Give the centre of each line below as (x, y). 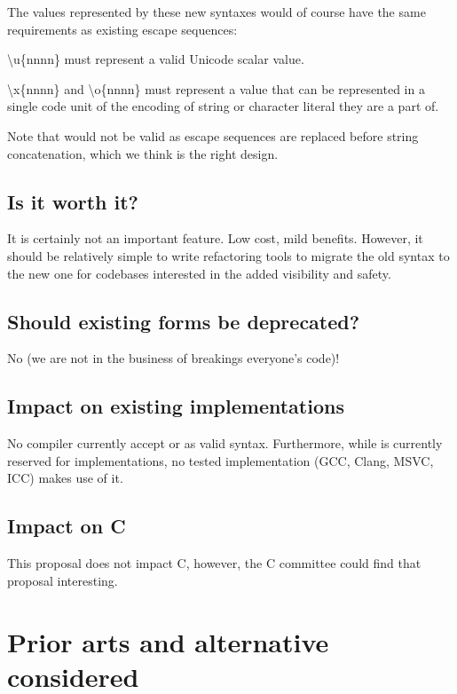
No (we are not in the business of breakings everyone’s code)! (173, 358)
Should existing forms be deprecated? (184, 321)
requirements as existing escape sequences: (122, 29)
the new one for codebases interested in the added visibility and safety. (199, 273)
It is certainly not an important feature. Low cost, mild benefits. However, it (215, 238)
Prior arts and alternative (168, 641)
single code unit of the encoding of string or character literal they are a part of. (223, 106)
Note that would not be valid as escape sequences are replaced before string (213, 135)
